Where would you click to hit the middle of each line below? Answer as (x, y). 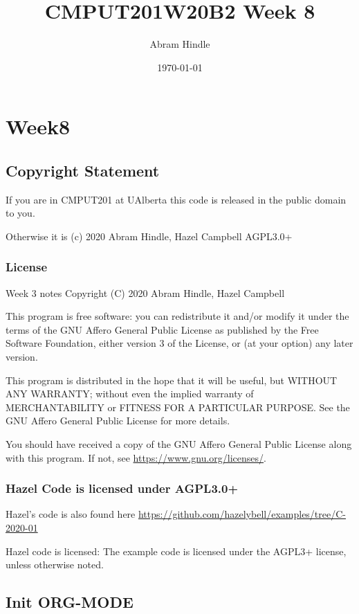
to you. (20, 213)
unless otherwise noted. (55, 565)
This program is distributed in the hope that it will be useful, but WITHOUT (172, 380)
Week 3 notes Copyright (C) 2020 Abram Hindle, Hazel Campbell (145, 292)
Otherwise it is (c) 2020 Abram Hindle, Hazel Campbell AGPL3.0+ (149, 236)
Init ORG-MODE (70, 602)
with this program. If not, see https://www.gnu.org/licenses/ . (136, 457)
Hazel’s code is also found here (71, 514)
